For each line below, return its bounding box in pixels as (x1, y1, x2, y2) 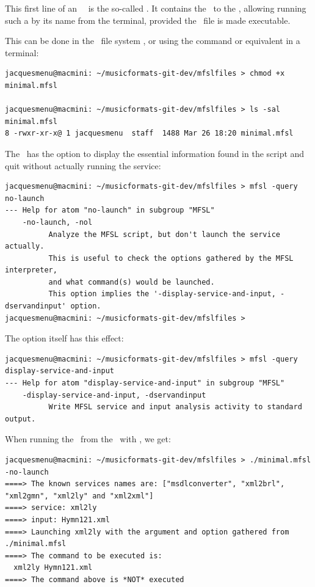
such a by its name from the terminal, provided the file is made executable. (5, 13, 291, 26)
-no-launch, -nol (22, 217, 93, 227)
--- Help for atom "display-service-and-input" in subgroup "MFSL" (5, 379, 285, 388)
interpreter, (5, 266, 57, 275)
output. (5, 414, 36, 423)
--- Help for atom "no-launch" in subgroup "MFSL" (5, 206, 215, 215)
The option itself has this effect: (5, 332, 124, 345)
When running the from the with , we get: (5, 432, 171, 445)
